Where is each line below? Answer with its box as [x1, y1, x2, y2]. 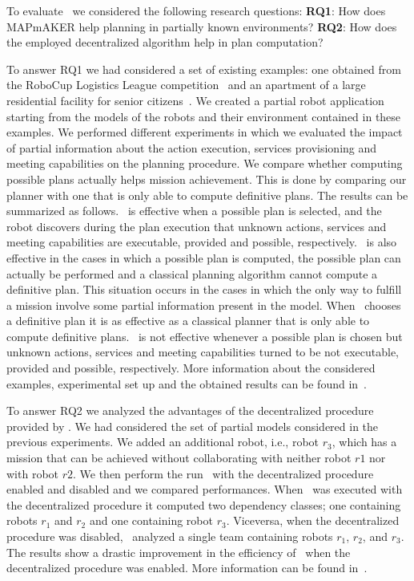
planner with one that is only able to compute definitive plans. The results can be [6, 186, 408, 203]
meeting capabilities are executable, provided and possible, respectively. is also [6, 234, 397, 250]
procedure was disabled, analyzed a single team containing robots [6, 528, 333, 544]
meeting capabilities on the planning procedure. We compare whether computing [6, 155, 403, 172]
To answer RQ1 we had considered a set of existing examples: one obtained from [6, 60, 401, 77]
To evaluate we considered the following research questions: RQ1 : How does [6, 2, 386, 18]
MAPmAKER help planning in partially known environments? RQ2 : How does [6, 18, 397, 35]
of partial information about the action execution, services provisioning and [6, 139, 377, 156]
